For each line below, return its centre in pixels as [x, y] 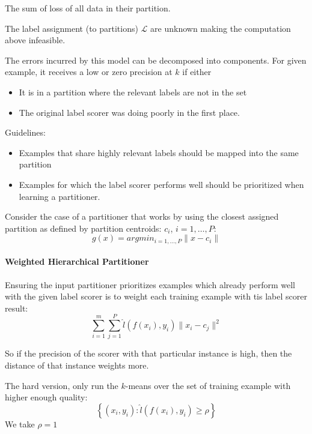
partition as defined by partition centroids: [83, 228]
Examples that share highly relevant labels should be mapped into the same [159, 152]
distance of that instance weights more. [77, 365]
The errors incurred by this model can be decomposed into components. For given [156, 60]
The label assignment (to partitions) [72, 28]
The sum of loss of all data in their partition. [88, 8]
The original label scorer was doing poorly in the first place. [129, 112]
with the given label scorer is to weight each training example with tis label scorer [156, 296]
